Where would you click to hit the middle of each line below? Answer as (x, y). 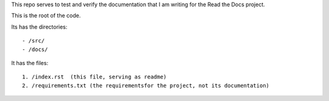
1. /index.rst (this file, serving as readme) (94, 77)
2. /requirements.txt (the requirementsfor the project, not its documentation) (146, 85)
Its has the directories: (39, 27)
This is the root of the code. (46, 16)
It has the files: (30, 63)
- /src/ (34, 41)
